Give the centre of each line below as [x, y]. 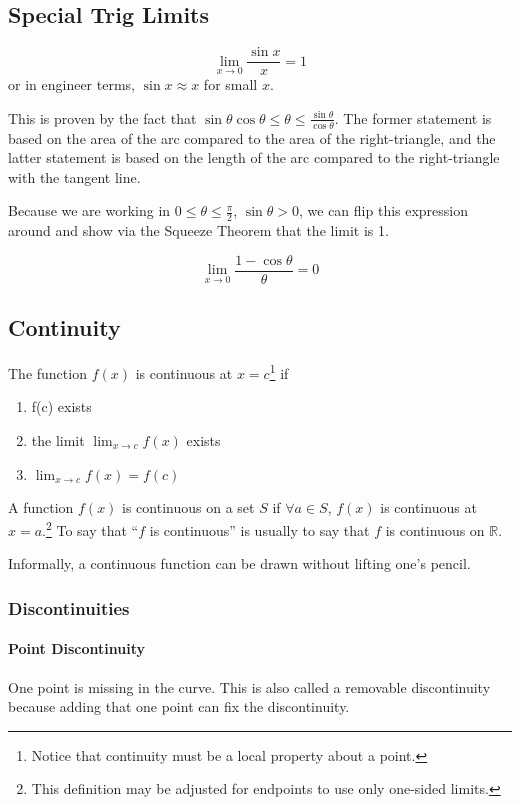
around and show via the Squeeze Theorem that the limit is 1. [198, 230]
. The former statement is [413, 117]
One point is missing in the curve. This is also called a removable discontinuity [249, 686]
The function [47, 372]
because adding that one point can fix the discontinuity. [179, 706]
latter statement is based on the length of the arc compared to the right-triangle [254, 157]
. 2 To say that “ [90, 528]
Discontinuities [69, 607]
